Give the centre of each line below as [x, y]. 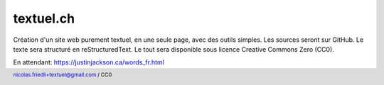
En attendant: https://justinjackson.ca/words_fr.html [89, 62]
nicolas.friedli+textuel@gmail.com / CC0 [63, 74]
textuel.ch [44, 18]
